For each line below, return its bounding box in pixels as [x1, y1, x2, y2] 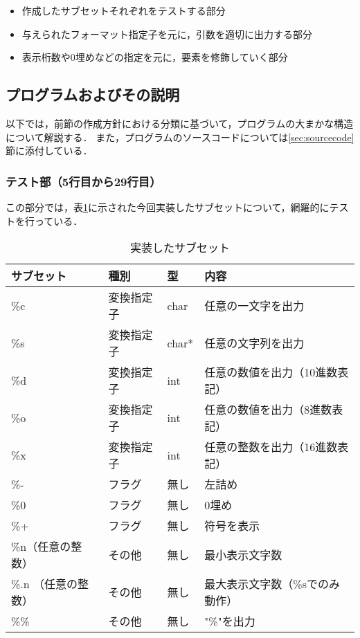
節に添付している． [6, 143, 93, 158]
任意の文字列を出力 [204, 335, 305, 352]
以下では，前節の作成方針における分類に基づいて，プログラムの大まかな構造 [6, 116, 354, 130]
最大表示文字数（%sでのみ [204, 576, 340, 592]
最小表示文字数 [204, 547, 282, 563]
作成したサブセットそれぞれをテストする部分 [21, 3, 226, 17]
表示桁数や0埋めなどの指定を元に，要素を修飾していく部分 [21, 50, 288, 64]
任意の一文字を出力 [204, 298, 305, 314]
